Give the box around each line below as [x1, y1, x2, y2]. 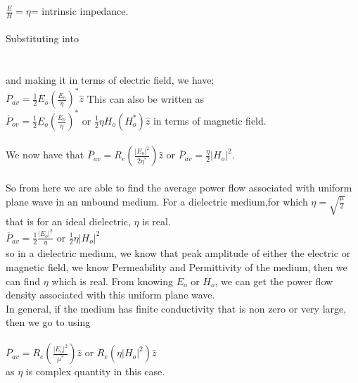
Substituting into [6, 31, 79, 46]
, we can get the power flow [215, 273, 333, 288]
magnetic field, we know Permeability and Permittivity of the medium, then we [6, 259, 347, 274]
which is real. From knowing [51, 273, 173, 288]
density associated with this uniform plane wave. [6, 287, 215, 302]
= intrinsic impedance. [30, 4, 129, 18]
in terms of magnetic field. [153, 113, 267, 127]
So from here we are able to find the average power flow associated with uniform [6, 180, 352, 194]
